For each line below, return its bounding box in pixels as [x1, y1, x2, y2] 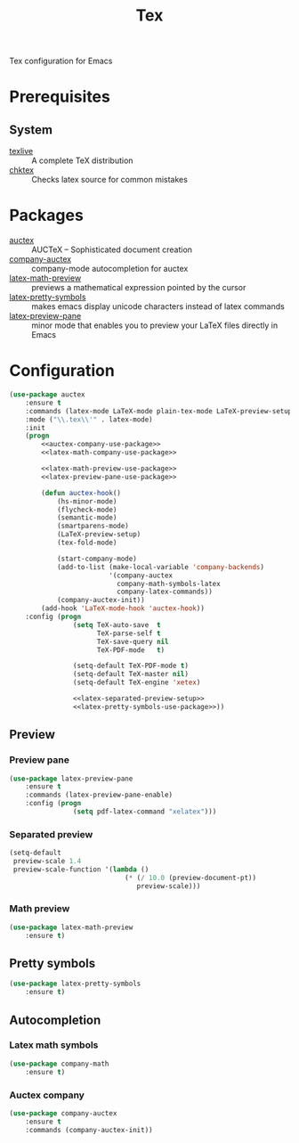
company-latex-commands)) [117, 587, 214, 597]
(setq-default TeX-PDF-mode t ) [72, 661, 190, 671]
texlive [9, 146, 34, 157]
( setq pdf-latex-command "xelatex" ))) [72, 807, 217, 816]
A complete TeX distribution [31, 155, 133, 166]
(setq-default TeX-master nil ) [72, 670, 190, 679]
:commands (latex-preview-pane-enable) [25, 790, 174, 800]
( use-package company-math [9, 1059, 109, 1068]
